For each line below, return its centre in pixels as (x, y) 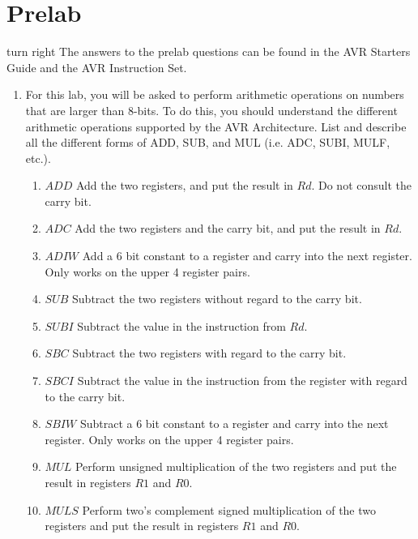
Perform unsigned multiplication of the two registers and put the (236, 466)
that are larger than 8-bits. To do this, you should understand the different (211, 110)
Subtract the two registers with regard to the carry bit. (209, 353)
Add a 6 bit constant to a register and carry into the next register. (247, 256)
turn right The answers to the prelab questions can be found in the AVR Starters (209, 51)
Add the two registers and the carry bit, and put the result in (228, 228)
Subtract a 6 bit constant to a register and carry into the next (234, 423)
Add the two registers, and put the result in (184, 185)
